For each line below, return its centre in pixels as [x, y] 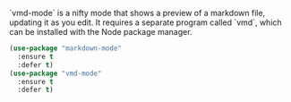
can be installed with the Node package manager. [101, 32]
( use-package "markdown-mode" [66, 48]
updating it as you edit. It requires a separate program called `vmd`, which [145, 22]
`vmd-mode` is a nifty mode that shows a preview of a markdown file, [137, 13]
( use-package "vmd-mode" [56, 73]
